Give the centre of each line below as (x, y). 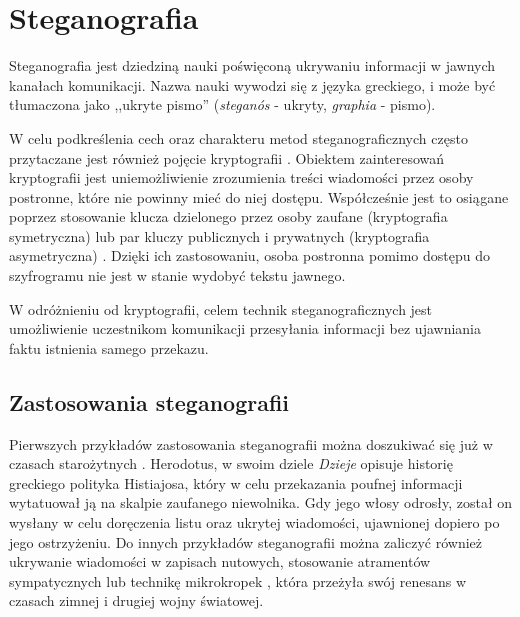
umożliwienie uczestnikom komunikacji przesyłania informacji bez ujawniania (245, 328)
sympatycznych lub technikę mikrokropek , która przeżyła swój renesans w (238, 580)
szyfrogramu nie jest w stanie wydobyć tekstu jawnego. (177, 275)
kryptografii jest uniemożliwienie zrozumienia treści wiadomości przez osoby (241, 177)
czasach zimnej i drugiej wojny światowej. (136, 600)
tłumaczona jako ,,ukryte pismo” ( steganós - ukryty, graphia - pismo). (222, 104)
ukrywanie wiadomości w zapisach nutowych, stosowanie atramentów (220, 561)
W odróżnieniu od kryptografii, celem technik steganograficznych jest (221, 308)
